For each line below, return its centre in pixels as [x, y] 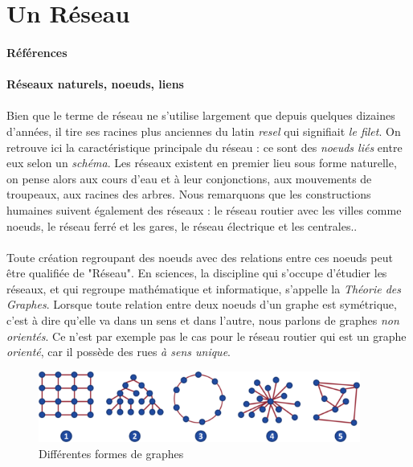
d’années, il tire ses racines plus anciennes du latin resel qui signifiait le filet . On [204, 131]
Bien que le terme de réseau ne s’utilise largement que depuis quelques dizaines [201, 115]
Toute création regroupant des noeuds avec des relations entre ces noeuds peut [200, 257]
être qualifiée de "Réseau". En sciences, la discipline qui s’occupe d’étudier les [197, 273]
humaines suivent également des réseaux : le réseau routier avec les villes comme [204, 209]
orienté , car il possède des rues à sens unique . [119, 352]
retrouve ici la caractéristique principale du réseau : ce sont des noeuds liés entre [204, 147]
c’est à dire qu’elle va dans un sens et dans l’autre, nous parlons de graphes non [203, 320]
